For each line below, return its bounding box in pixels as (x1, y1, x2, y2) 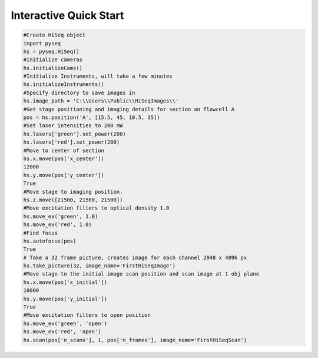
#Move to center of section (23, 147, 104, 154)
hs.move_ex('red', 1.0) (23, 221, 92, 228)
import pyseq (23, 40, 61, 47)
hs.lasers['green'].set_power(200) (23, 130, 126, 137)
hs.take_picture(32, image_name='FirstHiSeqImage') (23, 263, 176, 269)
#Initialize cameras (23, 57, 82, 63)
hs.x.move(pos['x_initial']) (23, 279, 108, 286)
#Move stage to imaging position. (23, 188, 123, 195)
